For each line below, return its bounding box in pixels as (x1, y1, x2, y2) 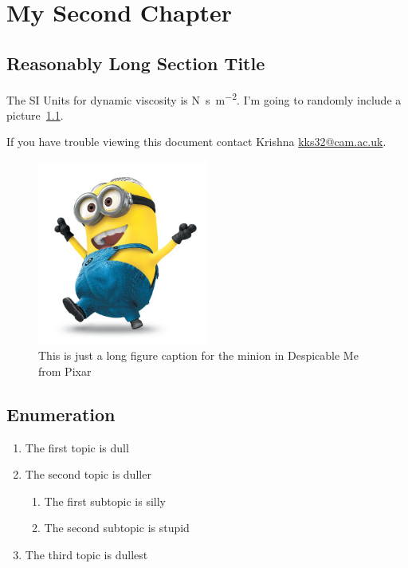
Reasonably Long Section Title (6, 50, 265, 75)
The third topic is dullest (25, 546, 148, 563)
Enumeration (6, 401, 116, 426)
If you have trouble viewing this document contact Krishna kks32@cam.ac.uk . (6, 133, 386, 150)
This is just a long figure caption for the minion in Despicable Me (38, 347, 359, 364)
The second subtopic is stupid (44, 519, 190, 536)
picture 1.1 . (6, 106, 64, 123)
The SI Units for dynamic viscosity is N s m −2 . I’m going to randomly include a (6, 89, 402, 108)
